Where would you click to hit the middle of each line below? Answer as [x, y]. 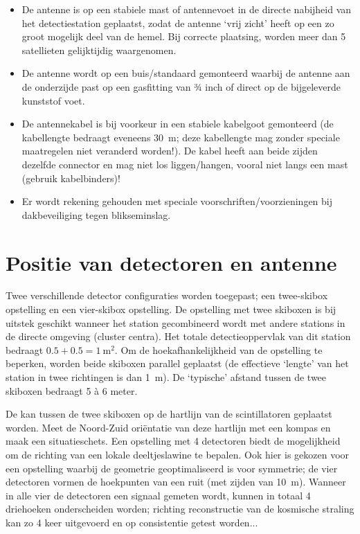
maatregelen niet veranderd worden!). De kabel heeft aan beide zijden [170, 151]
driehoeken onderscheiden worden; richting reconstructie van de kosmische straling [180, 509]
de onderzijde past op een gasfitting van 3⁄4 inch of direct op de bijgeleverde [181, 86]
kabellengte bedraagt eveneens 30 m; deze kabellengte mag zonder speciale [181, 137]
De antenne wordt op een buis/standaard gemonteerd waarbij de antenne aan [186, 73]
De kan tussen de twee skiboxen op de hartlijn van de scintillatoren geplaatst [169, 414]
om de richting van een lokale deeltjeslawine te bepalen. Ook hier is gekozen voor [178, 454]
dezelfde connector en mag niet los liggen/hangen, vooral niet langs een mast [185, 164]
